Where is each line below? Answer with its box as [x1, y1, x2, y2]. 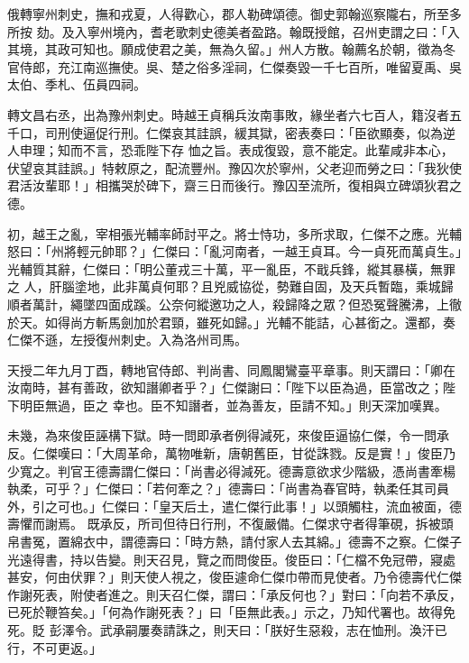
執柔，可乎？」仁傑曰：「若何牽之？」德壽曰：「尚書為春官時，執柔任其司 [7, 479, 437, 498]
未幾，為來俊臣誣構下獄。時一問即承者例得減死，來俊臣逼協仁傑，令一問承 [7, 426, 449, 445]
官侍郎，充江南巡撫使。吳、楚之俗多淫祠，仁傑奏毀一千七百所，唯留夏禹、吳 [7, 57, 462, 76]
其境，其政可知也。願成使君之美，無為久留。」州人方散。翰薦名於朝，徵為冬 [7, 40, 455, 59]
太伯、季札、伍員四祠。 [7, 75, 146, 94]
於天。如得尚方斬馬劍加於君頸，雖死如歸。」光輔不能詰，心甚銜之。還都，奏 [7, 312, 455, 331]
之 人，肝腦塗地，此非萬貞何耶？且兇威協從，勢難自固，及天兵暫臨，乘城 [7, 277, 441, 296]
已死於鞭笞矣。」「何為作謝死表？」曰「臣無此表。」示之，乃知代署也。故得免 [7, 603, 455, 622]
